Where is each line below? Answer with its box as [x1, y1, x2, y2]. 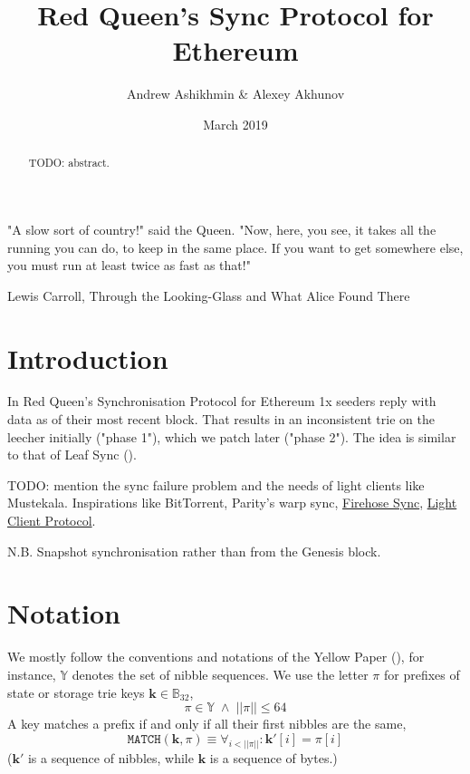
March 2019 [203, 114, 268, 133]
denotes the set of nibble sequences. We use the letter [72, 664, 369, 683]
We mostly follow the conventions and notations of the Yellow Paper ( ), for [7, 647, 425, 666]
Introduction [7, 339, 168, 376]
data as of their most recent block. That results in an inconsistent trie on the [7, 410, 435, 429]
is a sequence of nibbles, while [27, 748, 194, 767]
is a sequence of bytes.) [209, 748, 338, 767]
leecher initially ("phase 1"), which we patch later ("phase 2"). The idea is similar [7, 427, 456, 446]
